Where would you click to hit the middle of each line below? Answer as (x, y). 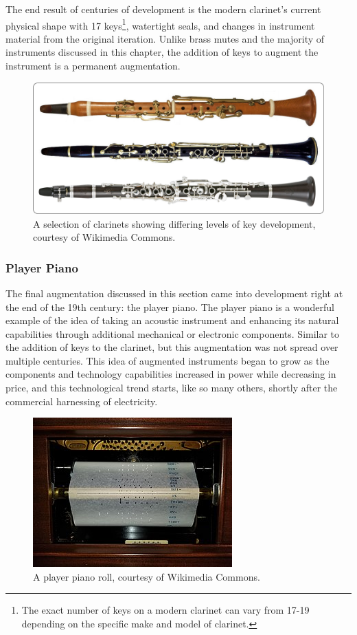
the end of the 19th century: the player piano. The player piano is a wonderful (170, 306)
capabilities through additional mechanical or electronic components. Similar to (173, 333)
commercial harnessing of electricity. (82, 401)
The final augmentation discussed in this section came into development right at (174, 293)
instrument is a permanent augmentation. (93, 66)
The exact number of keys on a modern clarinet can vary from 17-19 (165, 610)
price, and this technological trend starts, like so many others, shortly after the (172, 388)
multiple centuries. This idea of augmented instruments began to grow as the (168, 360)
